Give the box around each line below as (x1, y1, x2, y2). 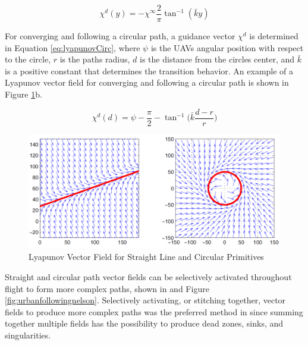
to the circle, (5, 53, 51, 65)
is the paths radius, (59, 53, 130, 65)
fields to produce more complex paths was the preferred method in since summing (5, 305, 303, 318)
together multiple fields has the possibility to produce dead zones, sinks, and (5, 317, 284, 330)
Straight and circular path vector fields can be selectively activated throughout (5, 271, 292, 283)
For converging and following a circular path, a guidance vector (5, 30, 235, 42)
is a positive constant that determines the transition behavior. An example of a (5, 64, 294, 77)
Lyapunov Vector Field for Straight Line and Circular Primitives (29, 250, 264, 263)
